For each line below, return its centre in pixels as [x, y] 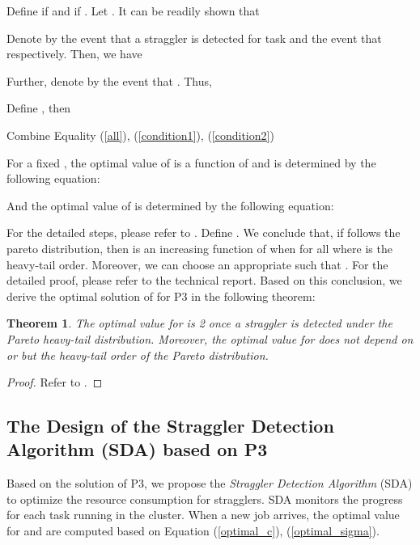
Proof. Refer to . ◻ [55, 382]
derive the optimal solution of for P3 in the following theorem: [161, 296]
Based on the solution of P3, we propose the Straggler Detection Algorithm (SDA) [210, 483]
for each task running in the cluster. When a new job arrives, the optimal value [203, 515]
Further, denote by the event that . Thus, [109, 80]
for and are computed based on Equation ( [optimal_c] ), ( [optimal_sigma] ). [193, 531]
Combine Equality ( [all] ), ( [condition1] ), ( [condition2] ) [140, 135]
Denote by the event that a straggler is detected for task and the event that [194, 38]
